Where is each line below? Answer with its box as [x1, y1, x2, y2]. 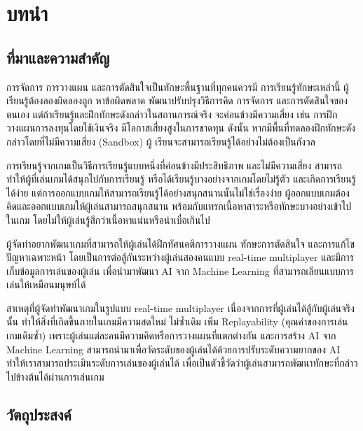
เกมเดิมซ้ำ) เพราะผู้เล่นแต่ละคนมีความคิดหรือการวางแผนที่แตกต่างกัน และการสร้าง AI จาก [6, 328, 336, 343]
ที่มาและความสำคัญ [6, 46, 110, 68]
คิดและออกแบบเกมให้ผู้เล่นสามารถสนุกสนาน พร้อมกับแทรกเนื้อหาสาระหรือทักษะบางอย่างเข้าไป [6, 199, 352, 213]
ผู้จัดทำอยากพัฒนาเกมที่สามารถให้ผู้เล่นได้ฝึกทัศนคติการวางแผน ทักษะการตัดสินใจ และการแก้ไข [6, 236, 355, 250]
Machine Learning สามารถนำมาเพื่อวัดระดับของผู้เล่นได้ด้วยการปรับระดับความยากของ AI [6, 341, 341, 356]
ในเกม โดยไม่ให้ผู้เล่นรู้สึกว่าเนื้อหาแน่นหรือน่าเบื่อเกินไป [6, 212, 210, 227]
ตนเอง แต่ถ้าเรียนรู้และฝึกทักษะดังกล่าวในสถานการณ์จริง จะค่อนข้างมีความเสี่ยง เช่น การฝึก [6, 106, 338, 121]
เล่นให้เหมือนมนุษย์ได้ [6, 277, 86, 292]
